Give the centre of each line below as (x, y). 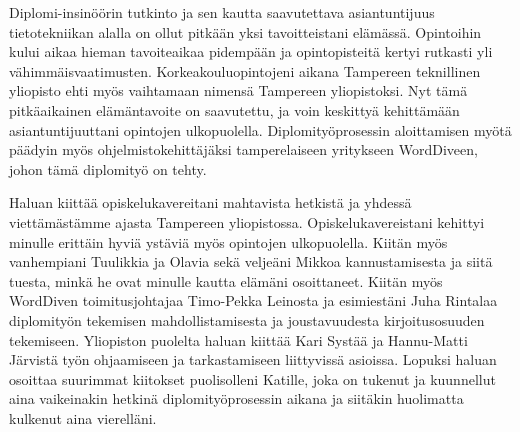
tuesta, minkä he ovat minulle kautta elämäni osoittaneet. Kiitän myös (226, 280)
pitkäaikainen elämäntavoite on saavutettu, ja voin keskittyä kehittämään (234, 109)
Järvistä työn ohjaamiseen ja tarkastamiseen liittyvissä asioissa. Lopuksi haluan (253, 359)
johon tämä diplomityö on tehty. (108, 168)
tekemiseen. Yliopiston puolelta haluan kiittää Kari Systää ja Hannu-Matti (238, 339)
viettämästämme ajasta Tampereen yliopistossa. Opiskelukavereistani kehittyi (247, 221)
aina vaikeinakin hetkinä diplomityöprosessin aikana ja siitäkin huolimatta (236, 398)
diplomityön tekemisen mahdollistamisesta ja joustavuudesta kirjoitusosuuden (247, 319)
